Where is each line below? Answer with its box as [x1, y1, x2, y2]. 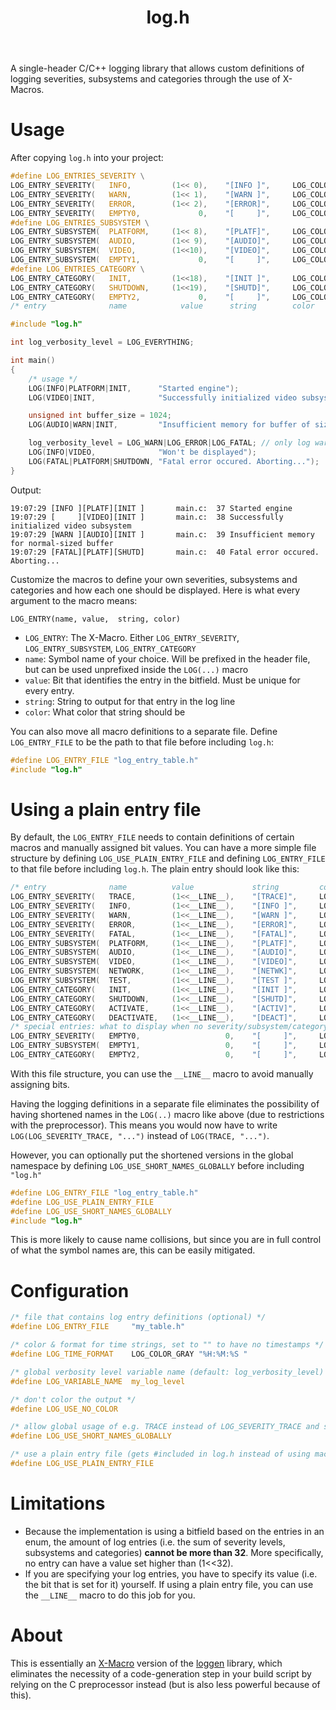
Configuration [10, 1279, 130, 1302]
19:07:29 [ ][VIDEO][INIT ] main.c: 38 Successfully [10, 512, 284, 522]
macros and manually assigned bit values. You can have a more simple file [10, 842, 317, 854]
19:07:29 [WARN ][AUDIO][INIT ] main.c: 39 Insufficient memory [10, 529, 315, 540]
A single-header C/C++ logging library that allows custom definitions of [10, 62, 305, 75]
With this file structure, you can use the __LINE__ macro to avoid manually [10, 1067, 314, 1080]
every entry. [24, 684, 75, 696]
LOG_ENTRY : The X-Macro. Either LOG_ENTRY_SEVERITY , [24, 631, 240, 643]
